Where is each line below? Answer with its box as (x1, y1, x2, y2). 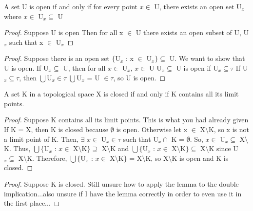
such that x (9, 37, 43, 47)
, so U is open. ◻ (113, 72, 166, 82)
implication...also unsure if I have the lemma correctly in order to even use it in (4, 188, 242, 198)
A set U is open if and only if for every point (4, 1, 138, 11)
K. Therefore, (27, 153, 67, 163)
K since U (209, 143, 238, 153)
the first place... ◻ (4, 198, 60, 208)
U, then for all (63, 62, 106, 73)
